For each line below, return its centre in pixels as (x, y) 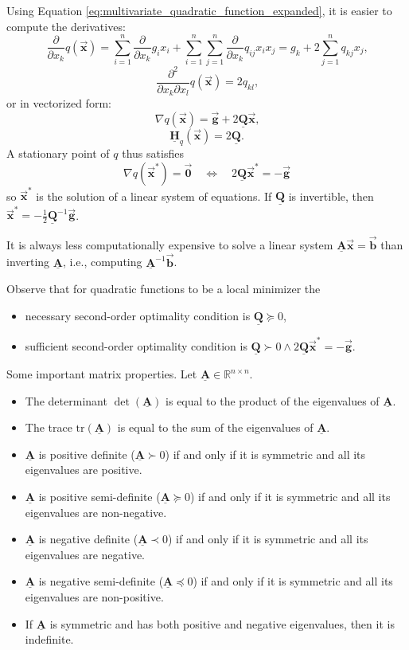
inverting (28, 262)
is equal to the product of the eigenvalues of (273, 400)
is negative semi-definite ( (101, 581)
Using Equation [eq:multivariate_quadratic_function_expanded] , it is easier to (199, 10)
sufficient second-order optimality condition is (136, 345)
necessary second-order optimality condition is (138, 315)
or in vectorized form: (59, 103)
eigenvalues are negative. (85, 554)
